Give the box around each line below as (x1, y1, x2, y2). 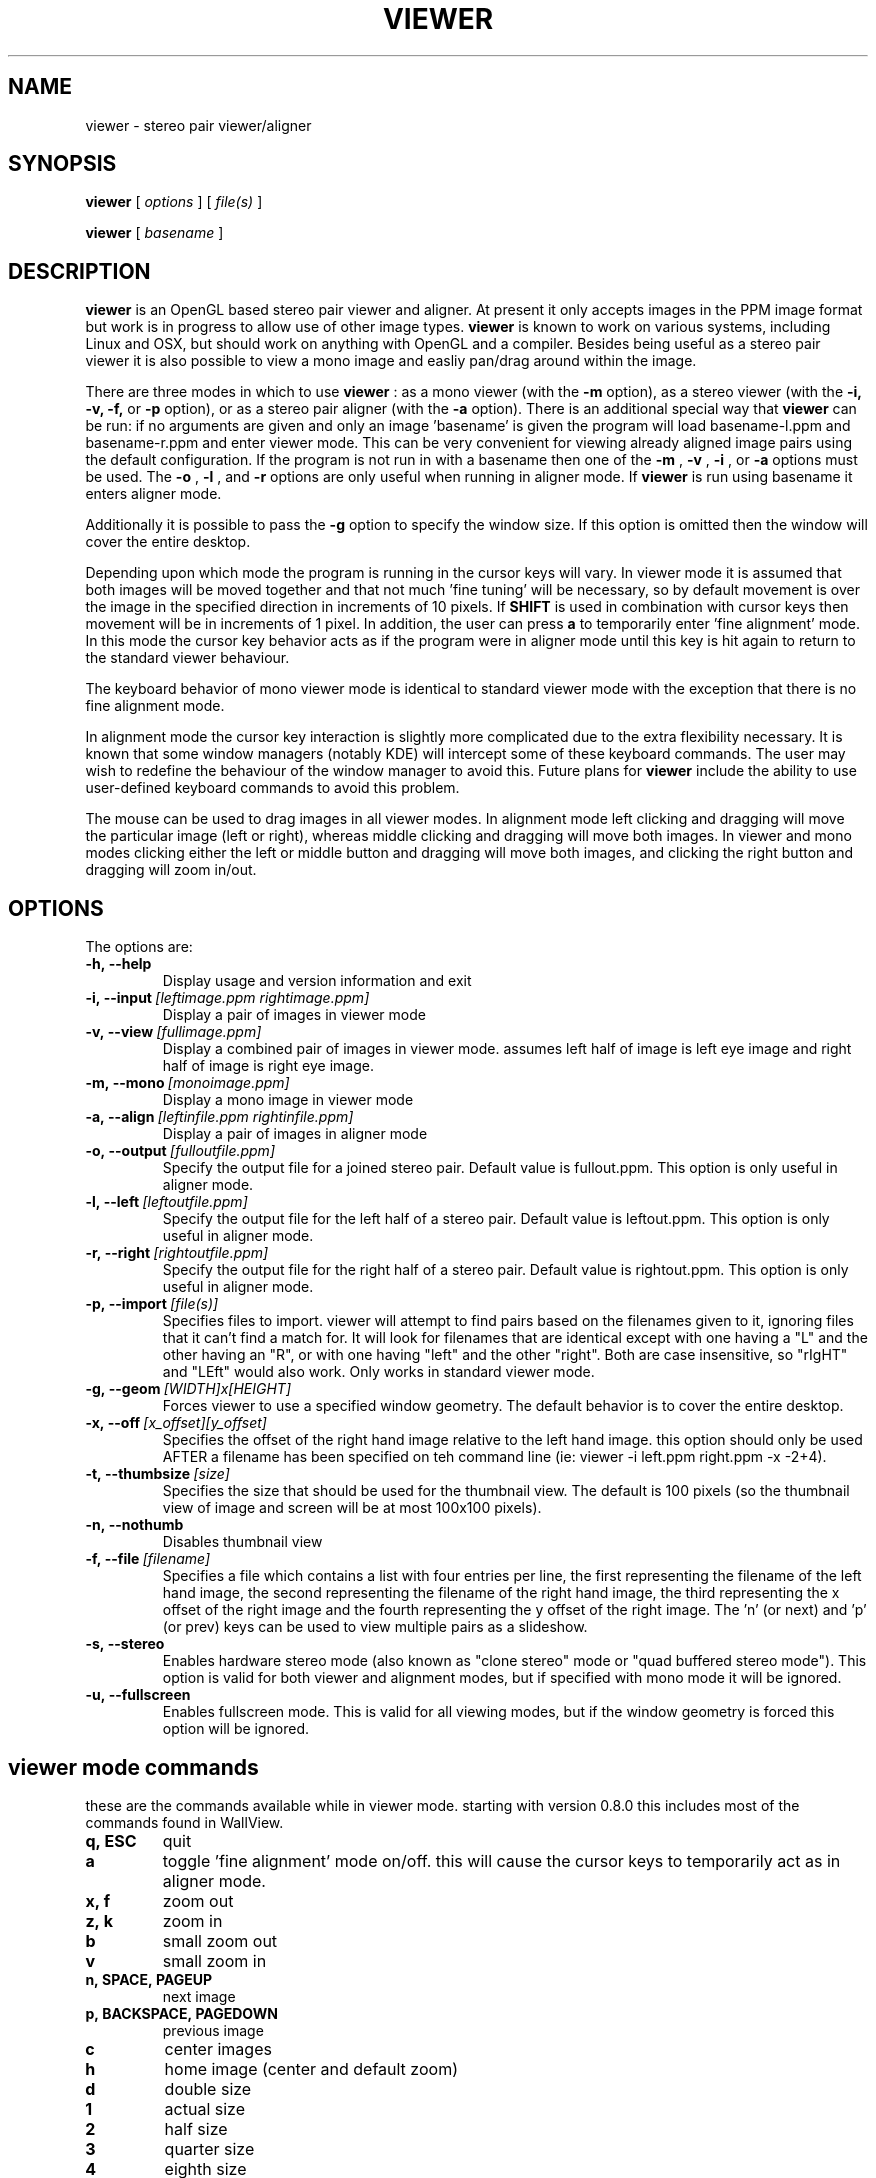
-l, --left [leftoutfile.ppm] (85, 1193, 248, 1211)
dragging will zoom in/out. (85, 861, 257, 879)
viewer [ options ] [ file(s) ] (85, 193, 263, 211)
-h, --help (85, 955, 152, 973)
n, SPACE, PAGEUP (85, 1970, 212, 1988)
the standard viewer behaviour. (85, 649, 290, 667)
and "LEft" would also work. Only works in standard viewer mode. (162, 1363, 595, 1381)
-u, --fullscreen (85, 1686, 191, 1704)
